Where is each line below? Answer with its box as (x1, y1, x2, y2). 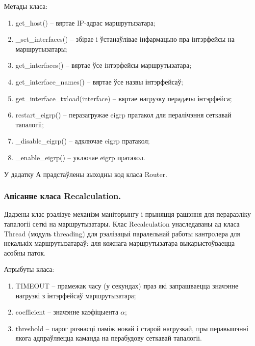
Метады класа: (4, 1, 48, 11)
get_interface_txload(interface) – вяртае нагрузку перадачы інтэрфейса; (15, 93, 232, 103)
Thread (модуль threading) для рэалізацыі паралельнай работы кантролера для (4, 228, 240, 238)
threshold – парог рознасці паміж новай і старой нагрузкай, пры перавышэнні (15, 323, 249, 333)
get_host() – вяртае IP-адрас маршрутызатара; (15, 17, 155, 28)
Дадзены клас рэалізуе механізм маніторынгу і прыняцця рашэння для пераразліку (4, 209, 251, 219)
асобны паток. (4, 247, 46, 258)
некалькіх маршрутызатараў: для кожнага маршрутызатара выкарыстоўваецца (4, 238, 235, 248)
